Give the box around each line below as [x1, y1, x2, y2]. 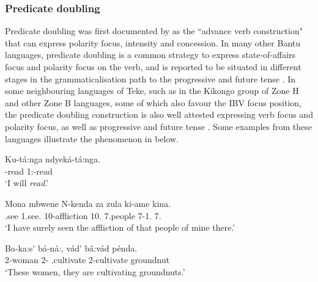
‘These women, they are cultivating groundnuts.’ [5, 265, 185, 278]
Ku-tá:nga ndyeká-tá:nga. [5, 153, 100, 165]
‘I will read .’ [5, 176, 49, 189]
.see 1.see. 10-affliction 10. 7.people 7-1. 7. [5, 209, 161, 222]
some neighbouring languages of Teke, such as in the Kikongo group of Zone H [5, 84, 299, 97]
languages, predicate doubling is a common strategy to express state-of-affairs [5, 48, 296, 61]
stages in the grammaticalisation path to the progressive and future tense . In [5, 72, 296, 85]
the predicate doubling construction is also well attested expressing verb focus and [5, 108, 313, 121]
